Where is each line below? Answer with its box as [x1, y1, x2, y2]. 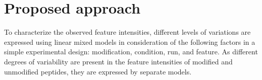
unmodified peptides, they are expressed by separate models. [4, 66, 192, 76]
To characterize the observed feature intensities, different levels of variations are [4, 27, 251, 37]
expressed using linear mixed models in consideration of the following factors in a [4, 36, 255, 47]
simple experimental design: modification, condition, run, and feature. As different [4, 46, 258, 57]
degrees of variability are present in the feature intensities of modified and [4, 56, 233, 66]
